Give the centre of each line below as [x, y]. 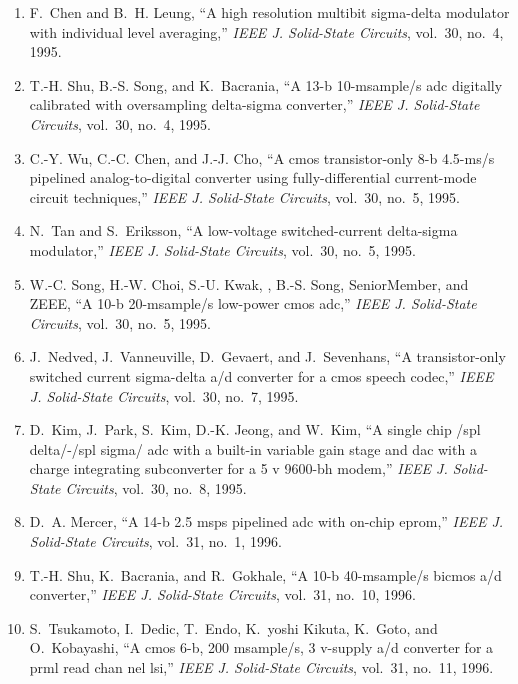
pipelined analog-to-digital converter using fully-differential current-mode [253, 177]
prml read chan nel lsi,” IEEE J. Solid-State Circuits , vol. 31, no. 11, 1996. [261, 667]
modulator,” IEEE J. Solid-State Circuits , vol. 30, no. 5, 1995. [222, 249]
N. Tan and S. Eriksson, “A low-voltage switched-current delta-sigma [243, 230]
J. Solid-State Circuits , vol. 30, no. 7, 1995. [164, 395]
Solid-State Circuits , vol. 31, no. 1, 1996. [155, 541]
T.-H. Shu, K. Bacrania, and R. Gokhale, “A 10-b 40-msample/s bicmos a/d [265, 574]
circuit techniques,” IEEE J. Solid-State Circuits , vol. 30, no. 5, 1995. [244, 196]
